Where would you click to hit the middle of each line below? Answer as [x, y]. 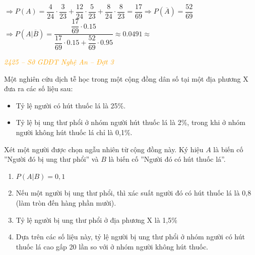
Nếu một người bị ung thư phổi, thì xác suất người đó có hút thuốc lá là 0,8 [134, 193]
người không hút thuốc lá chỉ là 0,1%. [74, 132]
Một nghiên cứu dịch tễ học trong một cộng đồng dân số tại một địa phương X [126, 78]
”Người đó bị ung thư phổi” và [51, 159]
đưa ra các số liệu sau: [39, 88]
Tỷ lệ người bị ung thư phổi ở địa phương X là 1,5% [97, 219]
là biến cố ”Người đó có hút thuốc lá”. [167, 159]
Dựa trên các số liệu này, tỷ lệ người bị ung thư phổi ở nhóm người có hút [130, 237]
